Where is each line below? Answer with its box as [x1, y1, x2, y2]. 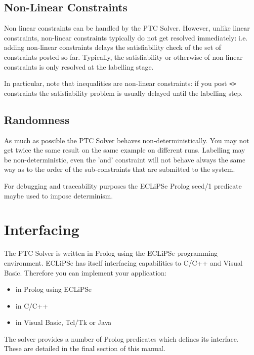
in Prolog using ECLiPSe [15, 284, 92, 294]
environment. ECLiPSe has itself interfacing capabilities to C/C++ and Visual [4, 257, 243, 268]
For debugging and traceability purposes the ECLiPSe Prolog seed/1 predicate [4, 181, 242, 191]
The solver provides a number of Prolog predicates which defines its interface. [4, 333, 239, 344]
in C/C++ [15, 300, 48, 311]
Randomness [4, 112, 70, 127]
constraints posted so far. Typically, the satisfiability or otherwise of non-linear [4, 51, 243, 62]
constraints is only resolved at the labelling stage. [4, 61, 154, 72]
